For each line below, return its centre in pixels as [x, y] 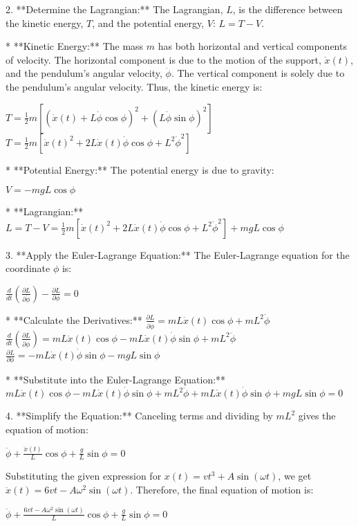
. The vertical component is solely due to [258, 73]
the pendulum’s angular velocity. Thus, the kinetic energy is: [134, 86]
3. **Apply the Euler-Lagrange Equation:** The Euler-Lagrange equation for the [178, 254]
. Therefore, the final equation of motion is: [222, 490]
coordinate [28, 268]
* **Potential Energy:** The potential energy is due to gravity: [140, 169]
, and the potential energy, [148, 22]
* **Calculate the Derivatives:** [74, 319]
